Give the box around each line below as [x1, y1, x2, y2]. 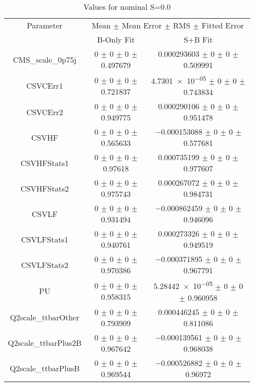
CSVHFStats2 [21, 182, 69, 194]
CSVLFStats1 [21, 233, 68, 245]
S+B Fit [184, 34, 213, 45]
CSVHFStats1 [21, 157, 69, 169]
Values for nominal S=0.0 [83, 1, 171, 12]
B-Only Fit [97, 34, 135, 45]
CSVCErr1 [26, 80, 63, 92]
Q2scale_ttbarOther [10, 312, 80, 323]
